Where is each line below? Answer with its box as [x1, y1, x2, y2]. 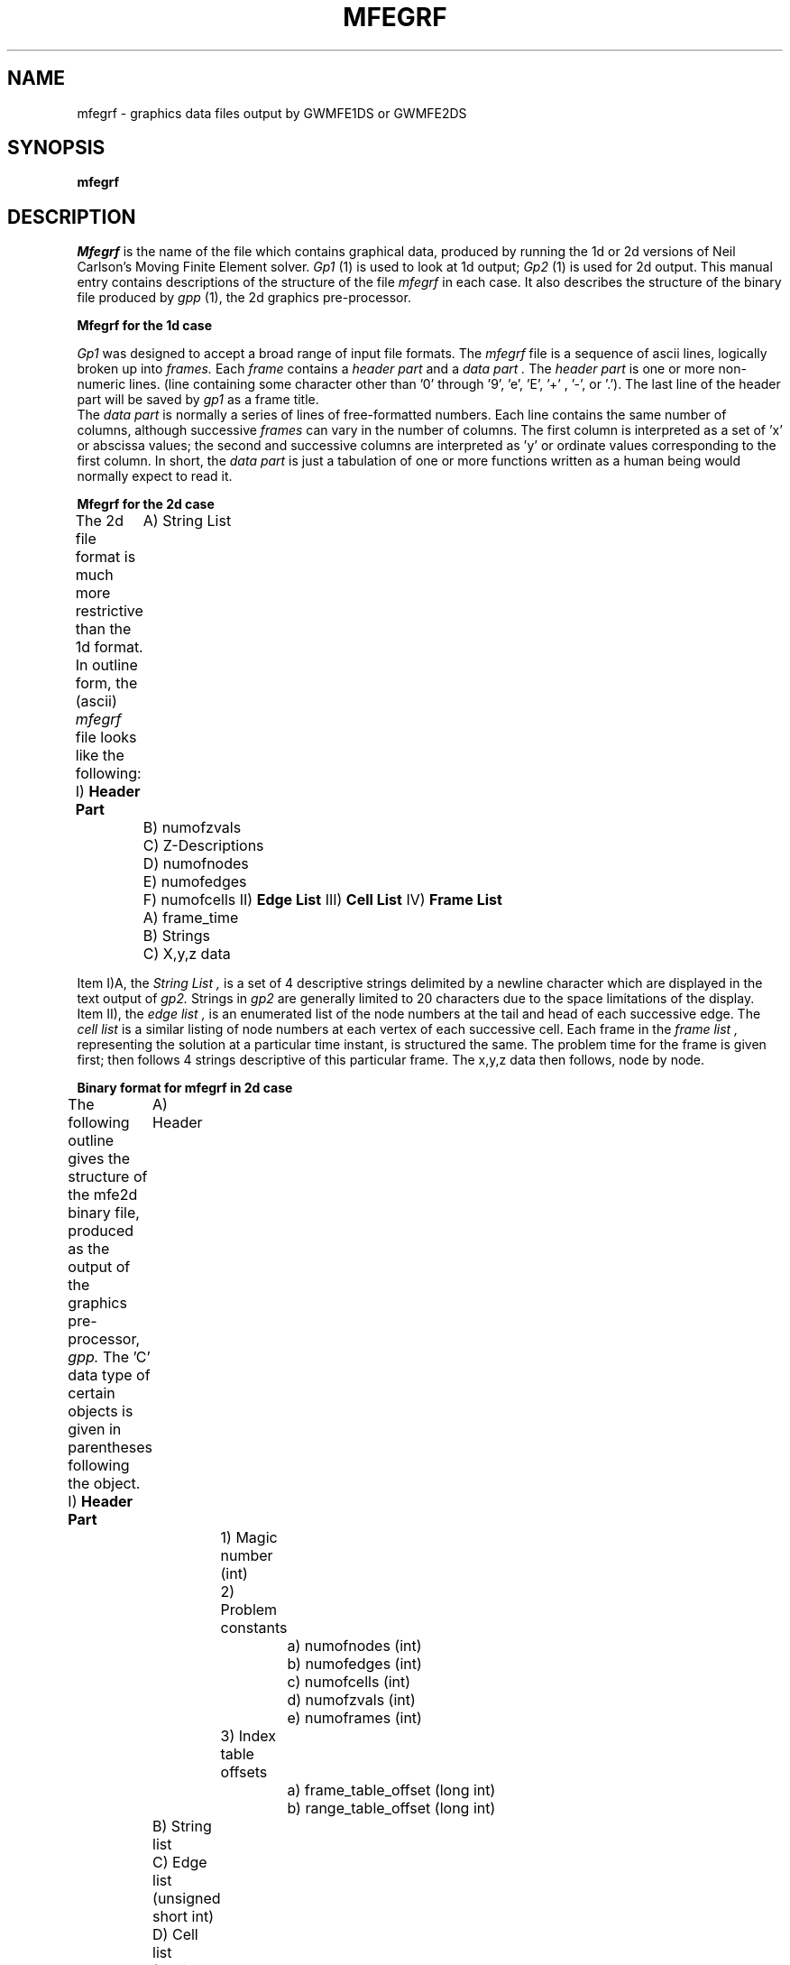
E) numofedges [142, 872, 247, 891]
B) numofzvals [142, 818, 242, 837]
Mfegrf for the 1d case [77, 318, 213, 334]
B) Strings [142, 927, 210, 946]
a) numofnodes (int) [287, 1637, 422, 1656]
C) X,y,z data [142, 945, 231, 964]
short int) [152, 1907, 214, 1926]
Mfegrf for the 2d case [77, 496, 215, 512]
